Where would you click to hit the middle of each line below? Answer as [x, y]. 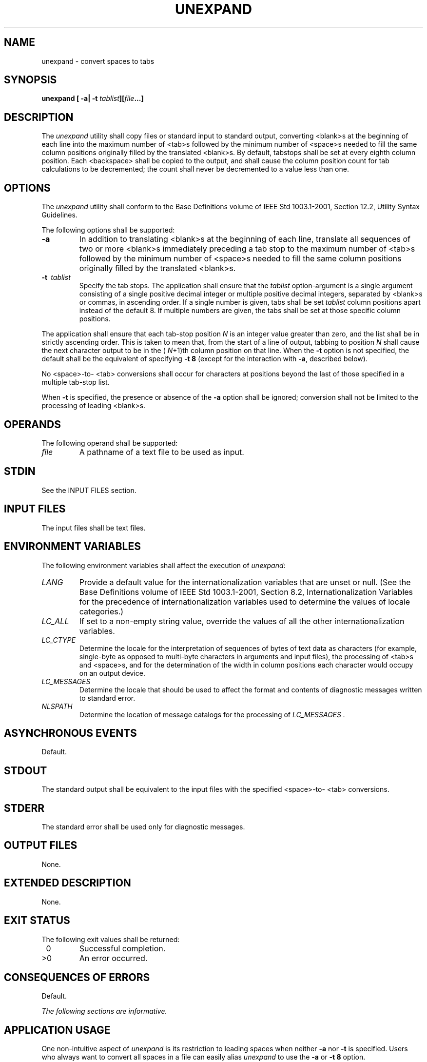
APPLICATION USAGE [57, 1030]
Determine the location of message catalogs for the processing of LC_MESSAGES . [212, 714]
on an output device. [112, 673]
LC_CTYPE [58, 640]
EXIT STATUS [37, 921]
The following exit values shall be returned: [111, 939]
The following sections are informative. [104, 1011]
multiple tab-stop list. [76, 382]
